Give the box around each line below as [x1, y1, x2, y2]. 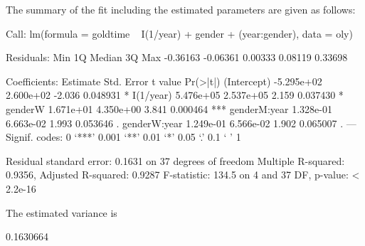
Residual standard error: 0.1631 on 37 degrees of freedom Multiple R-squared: [6, 153, 345, 168]
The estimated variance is [6, 205, 117, 220]
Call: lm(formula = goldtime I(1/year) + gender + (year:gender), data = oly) [6, 26, 353, 41]
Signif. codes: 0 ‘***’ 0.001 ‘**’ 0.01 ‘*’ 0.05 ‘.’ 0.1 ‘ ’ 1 [6, 129, 241, 144]
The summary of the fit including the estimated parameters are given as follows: [6, 2, 356, 16]
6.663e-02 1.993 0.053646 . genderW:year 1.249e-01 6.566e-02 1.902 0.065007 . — [6, 115, 356, 130]
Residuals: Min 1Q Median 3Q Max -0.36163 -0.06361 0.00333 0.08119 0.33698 [6, 50, 348, 65]
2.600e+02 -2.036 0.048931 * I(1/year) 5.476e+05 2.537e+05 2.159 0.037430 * [6, 87, 344, 102]
